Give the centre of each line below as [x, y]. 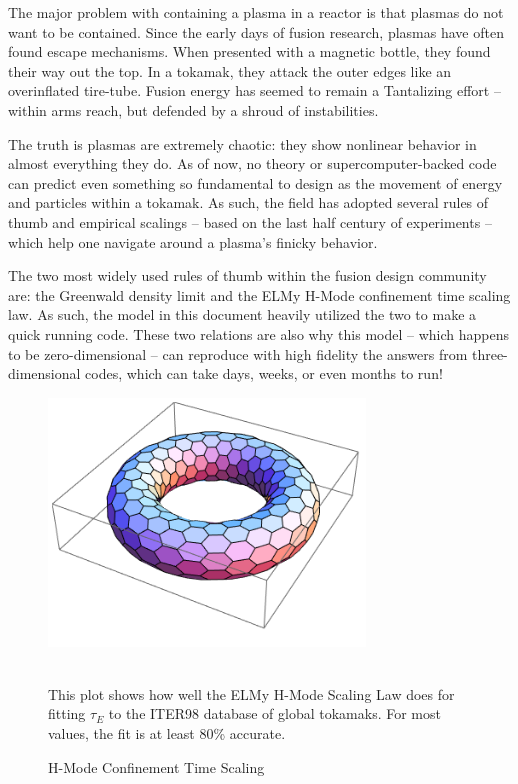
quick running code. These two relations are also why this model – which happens [258, 333]
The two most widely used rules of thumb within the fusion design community [247, 275]
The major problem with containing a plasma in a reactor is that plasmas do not [256, 12]
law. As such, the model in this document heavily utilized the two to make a [242, 314]
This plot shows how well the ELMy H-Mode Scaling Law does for [251, 693]
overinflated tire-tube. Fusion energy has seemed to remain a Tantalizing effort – [254, 90]
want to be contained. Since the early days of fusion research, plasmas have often [256, 31]
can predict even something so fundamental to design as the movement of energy [255, 182]
